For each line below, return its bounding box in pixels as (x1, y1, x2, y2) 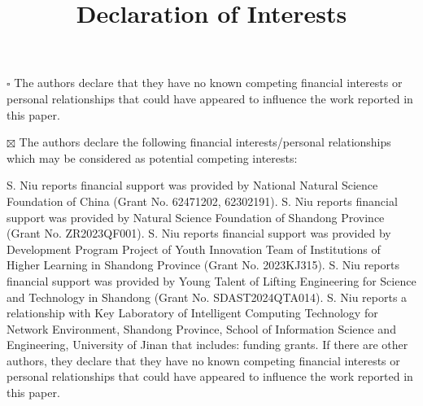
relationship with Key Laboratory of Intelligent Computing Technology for (7, 304, 378, 321)
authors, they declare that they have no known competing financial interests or (7, 351, 400, 369)
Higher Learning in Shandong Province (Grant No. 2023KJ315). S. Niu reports (7, 256, 399, 273)
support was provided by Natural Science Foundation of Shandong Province (7, 208, 385, 225)
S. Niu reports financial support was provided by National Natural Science (7, 177, 378, 194)
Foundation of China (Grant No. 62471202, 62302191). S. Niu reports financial (7, 192, 398, 209)
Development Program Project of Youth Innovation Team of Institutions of (7, 240, 381, 257)
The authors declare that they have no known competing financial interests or (14, 74, 403, 91)
